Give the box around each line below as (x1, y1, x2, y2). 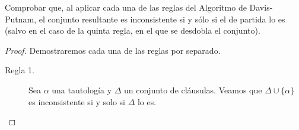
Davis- (249, 1, 273, 13)
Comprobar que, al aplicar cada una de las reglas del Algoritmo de (5, 1, 247, 13)
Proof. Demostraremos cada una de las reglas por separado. (5, 44, 221, 56)
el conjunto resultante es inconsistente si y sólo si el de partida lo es (39, 12, 285, 25)
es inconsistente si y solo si (28, 95, 125, 108)
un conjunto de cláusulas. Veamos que (124, 83, 262, 96)
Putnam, (5, 12, 37, 25)
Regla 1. (5, 64, 34, 76)
